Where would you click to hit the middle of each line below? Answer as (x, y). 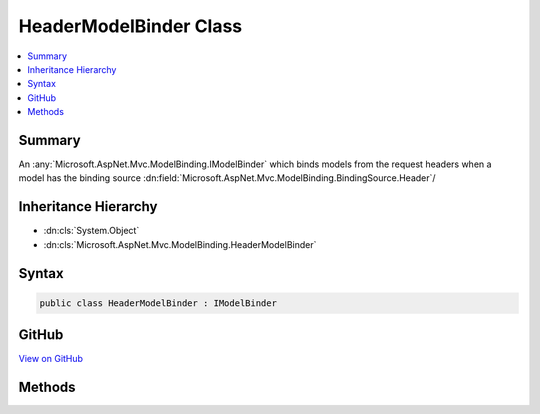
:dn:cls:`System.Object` (91, 231)
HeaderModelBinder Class (130, 26)
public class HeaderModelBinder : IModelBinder (158, 303)
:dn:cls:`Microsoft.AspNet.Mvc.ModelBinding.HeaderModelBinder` (180, 244)
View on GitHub (51, 359)
